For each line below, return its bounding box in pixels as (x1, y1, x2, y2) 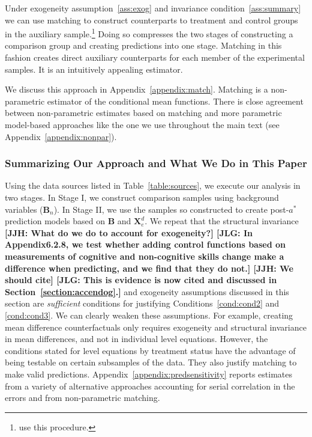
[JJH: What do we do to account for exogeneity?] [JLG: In (5, 226, 253, 239)
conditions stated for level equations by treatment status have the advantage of (5, 344, 296, 356)
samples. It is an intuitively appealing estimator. (5, 63, 183, 75)
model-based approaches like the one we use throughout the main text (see (5, 118, 280, 130)
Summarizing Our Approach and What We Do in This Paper (5, 156, 307, 171)
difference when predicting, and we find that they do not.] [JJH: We (5, 261, 293, 274)
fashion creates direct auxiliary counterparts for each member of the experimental (5, 51, 305, 64)
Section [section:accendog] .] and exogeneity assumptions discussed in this (5, 285, 289, 298)
